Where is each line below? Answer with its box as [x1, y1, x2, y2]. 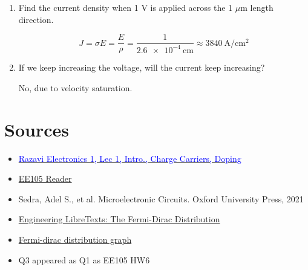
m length [240, 1, 274, 13]
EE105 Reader [18, 172, 72, 185]
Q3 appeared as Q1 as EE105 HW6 [18, 253, 150, 266]
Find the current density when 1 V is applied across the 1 [18, 1, 233, 13]
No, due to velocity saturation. [18, 81, 133, 94]
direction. [18, 13, 54, 25]
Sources [4, 117, 69, 141]
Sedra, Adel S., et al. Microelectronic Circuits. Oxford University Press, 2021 [18, 192, 304, 205]
